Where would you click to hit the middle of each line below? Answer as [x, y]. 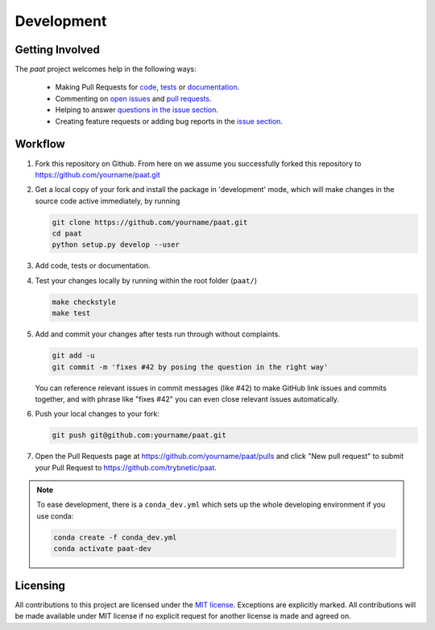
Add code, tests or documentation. [93, 265]
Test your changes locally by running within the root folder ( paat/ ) [146, 280]
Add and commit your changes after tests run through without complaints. [158, 334]
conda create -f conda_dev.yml [115, 537]
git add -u [73, 356]
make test [71, 313]
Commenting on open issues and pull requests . [133, 98]
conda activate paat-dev [103, 549]
